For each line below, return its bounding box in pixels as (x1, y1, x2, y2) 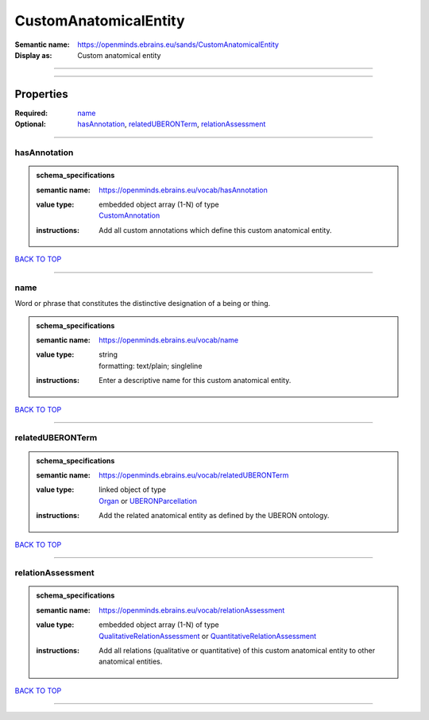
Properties (14, 87, 68, 101)
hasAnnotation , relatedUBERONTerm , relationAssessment (77, 119, 266, 129)
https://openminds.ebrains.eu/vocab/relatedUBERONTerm (99, 470, 289, 480)
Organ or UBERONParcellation (99, 496, 198, 505)
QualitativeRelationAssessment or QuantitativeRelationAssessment (99, 631, 317, 641)
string (99, 350, 118, 359)
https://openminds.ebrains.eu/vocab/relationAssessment (99, 605, 285, 615)
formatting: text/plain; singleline (99, 361, 203, 370)
